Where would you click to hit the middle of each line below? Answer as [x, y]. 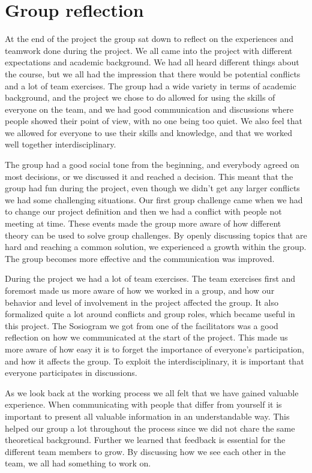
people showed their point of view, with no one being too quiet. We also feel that [154, 121]
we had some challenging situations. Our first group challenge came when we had [154, 199]
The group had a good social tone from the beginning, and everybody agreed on [152, 165]
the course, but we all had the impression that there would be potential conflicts [153, 73]
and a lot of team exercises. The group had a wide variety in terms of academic [151, 85]
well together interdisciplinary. [61, 144]
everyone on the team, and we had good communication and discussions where [149, 109]
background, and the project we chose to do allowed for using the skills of [140, 97]
